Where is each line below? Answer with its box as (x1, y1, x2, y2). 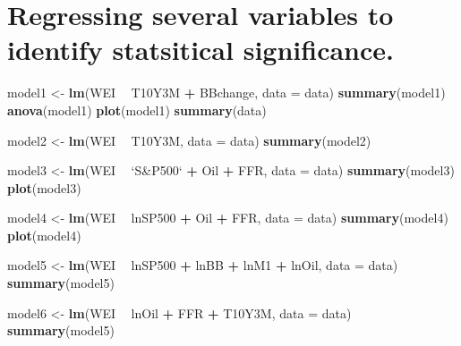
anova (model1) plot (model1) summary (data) (7, 100, 267, 119)
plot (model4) (7, 225, 81, 244)
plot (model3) (7, 178, 81, 197)
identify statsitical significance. (7, 31, 394, 68)
